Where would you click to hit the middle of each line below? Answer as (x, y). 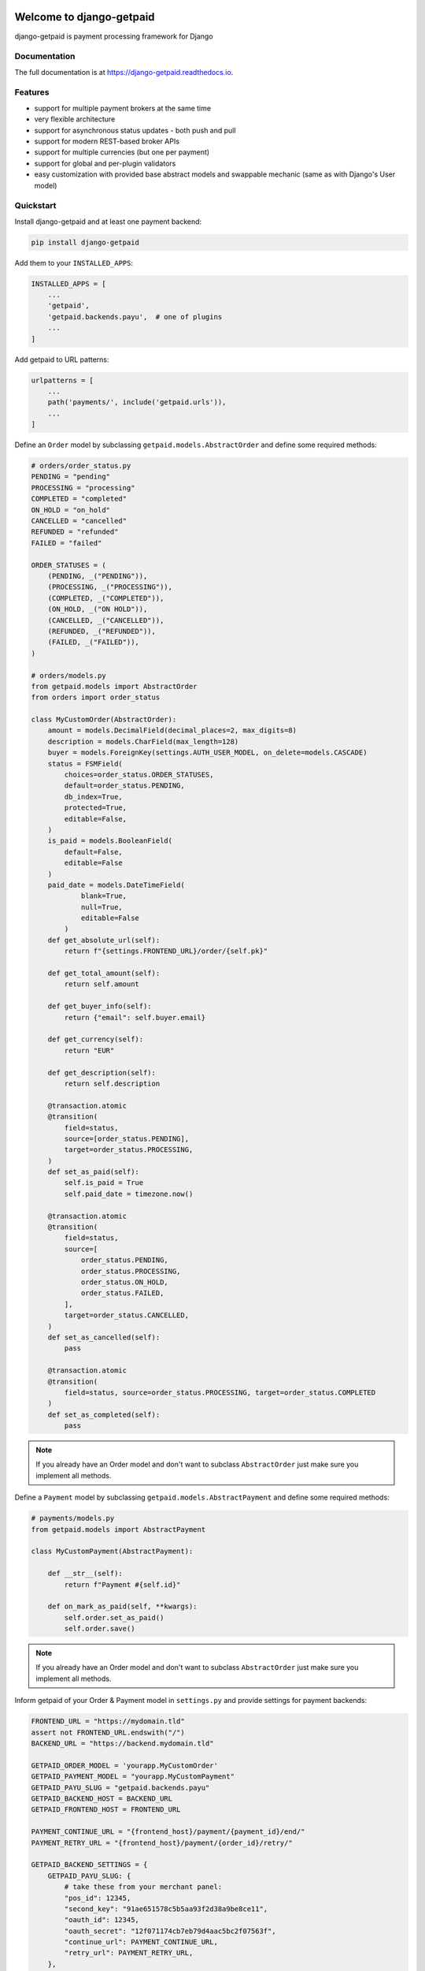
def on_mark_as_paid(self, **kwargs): (122, 1607)
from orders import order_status (96, 697)
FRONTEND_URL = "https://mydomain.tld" (108, 1721)
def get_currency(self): (96, 1040)
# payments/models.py (73, 1518)
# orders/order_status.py (81, 466)
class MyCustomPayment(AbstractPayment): (112, 1552)
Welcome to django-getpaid (85, 17)
